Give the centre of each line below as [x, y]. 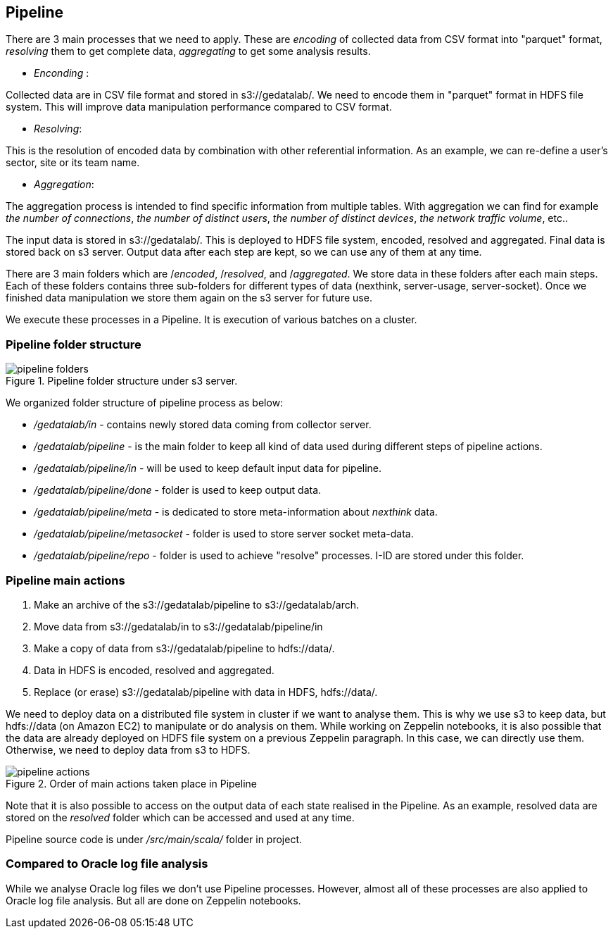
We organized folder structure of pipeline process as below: [145, 403]
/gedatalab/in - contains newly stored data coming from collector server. [203, 425]
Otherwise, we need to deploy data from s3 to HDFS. [128, 749]
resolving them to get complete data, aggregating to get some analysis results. [188, 51]
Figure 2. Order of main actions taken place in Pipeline [131, 783]
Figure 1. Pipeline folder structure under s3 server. [122, 381]
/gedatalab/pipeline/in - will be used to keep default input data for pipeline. [208, 468]
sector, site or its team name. [73, 163]
